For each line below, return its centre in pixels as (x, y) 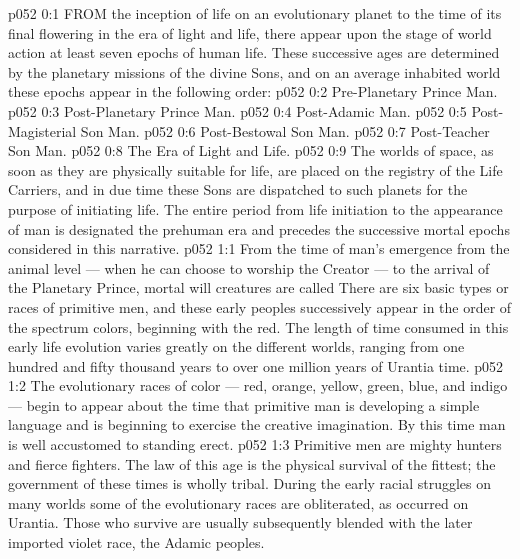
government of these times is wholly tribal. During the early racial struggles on (250, 483)
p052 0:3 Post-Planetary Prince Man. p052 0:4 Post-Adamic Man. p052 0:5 (237, 110)
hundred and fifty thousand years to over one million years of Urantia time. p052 (256, 365)
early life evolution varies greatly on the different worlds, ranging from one (236, 346)
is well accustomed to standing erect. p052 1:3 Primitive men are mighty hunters (255, 444)
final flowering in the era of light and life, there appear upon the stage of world (250, 32)
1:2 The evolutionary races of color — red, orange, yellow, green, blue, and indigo (258, 385)
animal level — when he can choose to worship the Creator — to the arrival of (249, 267)
